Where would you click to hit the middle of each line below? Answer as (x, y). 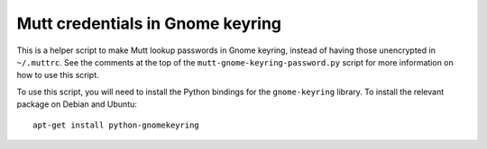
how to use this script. (58, 75)
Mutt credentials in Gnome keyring (149, 23)
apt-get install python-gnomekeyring (116, 125)
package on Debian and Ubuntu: (77, 104)
